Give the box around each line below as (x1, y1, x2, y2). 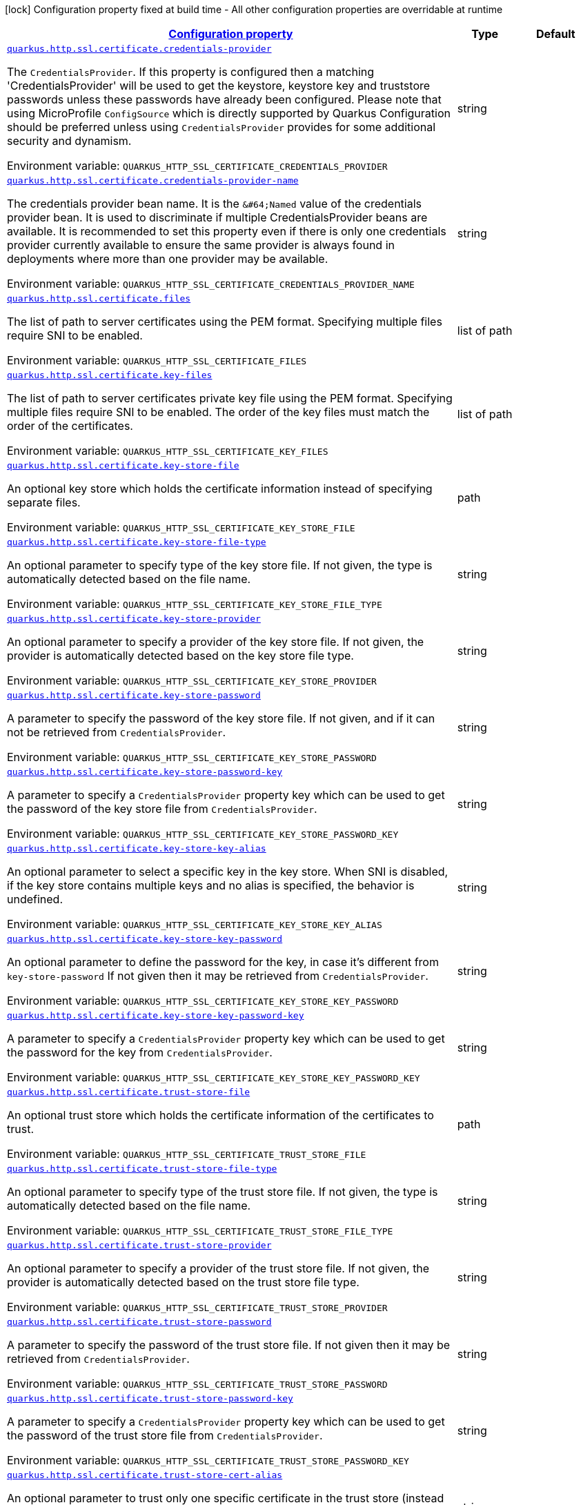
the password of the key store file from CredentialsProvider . (7, 802, 317, 816)
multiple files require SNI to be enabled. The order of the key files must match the (7, 405, 430, 419)
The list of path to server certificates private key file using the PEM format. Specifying (7, 391, 453, 405)
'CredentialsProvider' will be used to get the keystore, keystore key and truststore (7, 79, 431, 92)
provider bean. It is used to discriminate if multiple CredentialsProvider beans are (7, 210, 428, 224)
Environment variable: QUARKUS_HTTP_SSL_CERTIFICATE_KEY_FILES (7, 444, 328, 458)
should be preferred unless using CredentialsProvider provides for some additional (7, 120, 436, 134)
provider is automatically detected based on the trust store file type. (7, 1275, 360, 1289)
